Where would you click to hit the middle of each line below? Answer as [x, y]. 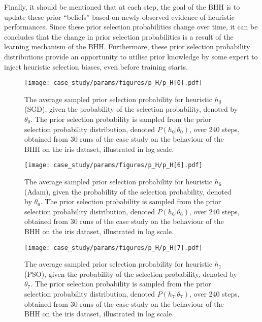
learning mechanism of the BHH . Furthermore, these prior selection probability [127, 46]
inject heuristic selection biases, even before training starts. [96, 66]
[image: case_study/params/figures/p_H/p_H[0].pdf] [113, 83]
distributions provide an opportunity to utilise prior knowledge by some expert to [131, 56]
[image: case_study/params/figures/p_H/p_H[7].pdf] [113, 248]
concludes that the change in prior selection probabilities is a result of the [119, 36]
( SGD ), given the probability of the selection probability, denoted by [131, 109]
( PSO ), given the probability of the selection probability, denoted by [131, 273]
